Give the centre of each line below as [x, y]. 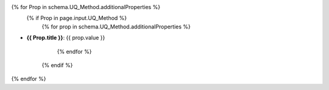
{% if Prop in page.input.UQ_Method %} [77, 18]
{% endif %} [57, 65]
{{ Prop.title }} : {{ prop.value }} [66, 38]
